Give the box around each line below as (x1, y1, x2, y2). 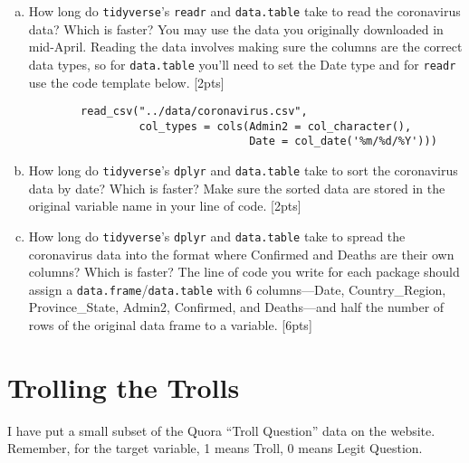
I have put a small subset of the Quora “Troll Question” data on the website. (7, 420, 435, 439)
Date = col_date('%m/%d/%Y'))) (249, 135, 437, 148)
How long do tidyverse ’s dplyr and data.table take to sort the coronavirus (28, 161, 458, 180)
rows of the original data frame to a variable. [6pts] (28, 316, 312, 334)
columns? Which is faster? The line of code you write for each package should (28, 262, 460, 281)
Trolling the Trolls (7, 368, 240, 405)
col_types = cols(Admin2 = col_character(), (139, 119, 412, 133)
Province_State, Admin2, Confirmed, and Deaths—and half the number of (28, 298, 445, 317)
